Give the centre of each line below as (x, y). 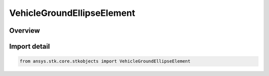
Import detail (29, 46)
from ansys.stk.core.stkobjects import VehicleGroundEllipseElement (105, 61)
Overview (25, 31)
